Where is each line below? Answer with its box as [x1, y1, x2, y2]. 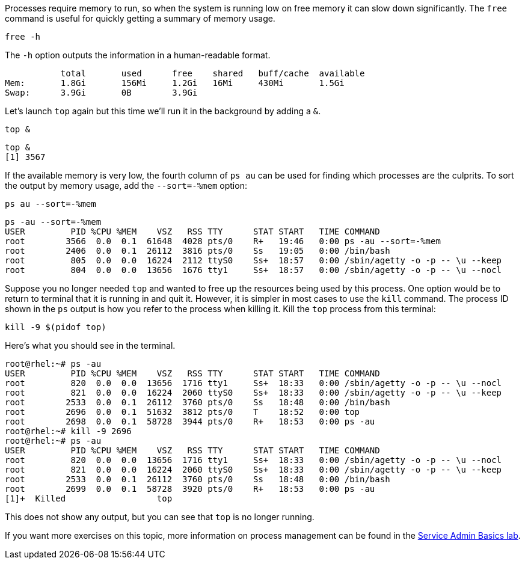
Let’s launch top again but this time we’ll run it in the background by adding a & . [5, 106, 321, 116]
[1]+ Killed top [5, 494, 173, 503]
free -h [5, 32, 41, 41]
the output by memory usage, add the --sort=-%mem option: [5, 180, 247, 191]
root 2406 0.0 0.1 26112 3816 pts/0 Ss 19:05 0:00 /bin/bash [5, 246, 390, 256]
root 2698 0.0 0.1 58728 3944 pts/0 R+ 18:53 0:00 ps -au [5, 417, 375, 426]
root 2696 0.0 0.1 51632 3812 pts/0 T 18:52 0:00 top [5, 407, 360, 417]
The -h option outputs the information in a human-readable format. [5, 50, 271, 60]
